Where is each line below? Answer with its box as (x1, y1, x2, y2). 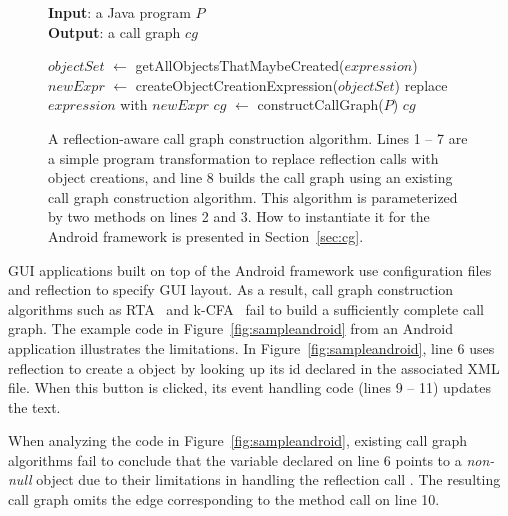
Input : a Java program (48, 2, 191, 22)
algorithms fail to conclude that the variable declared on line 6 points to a (8, 449, 462, 470)
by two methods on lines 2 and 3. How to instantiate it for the (48, 206, 430, 227)
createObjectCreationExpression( (135, 74, 339, 95)
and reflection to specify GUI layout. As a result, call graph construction (8, 279, 454, 300)
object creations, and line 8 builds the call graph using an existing (48, 167, 453, 188)
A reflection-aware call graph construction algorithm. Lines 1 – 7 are (48, 127, 468, 148)
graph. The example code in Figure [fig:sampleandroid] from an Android (8, 318, 454, 339)
